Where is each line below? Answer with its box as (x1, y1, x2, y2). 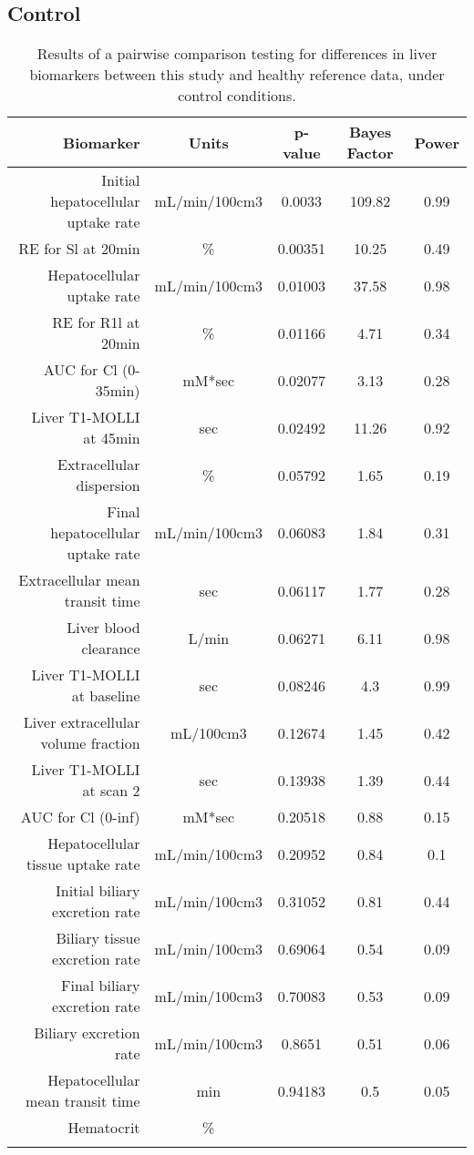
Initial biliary (56, 880, 140, 902)
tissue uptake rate (26, 853, 140, 875)
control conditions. (178, 85, 296, 107)
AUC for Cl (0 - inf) (20, 806, 140, 828)
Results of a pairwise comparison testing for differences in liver (36, 43, 438, 65)
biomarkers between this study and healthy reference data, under (29, 64, 445, 86)
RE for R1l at (52, 312, 140, 333)
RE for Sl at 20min (18, 238, 140, 260)
